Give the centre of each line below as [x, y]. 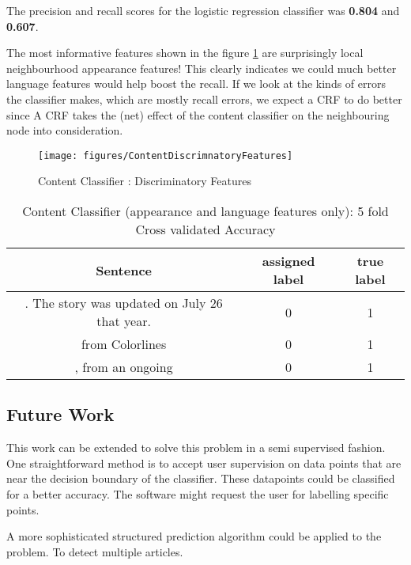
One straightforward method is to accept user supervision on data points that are [204, 463]
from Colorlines [124, 344]
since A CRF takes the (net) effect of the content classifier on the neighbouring [198, 114]
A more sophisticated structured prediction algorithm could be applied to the [194, 536]
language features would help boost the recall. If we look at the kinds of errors [196, 83]
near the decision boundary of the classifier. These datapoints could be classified [201, 478]
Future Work [60, 414]
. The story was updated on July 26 [124, 303]
